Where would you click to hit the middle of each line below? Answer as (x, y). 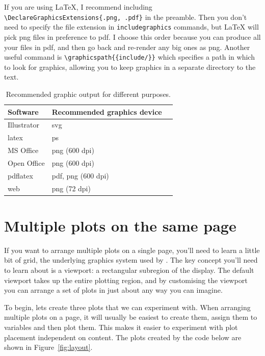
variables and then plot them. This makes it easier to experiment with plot (121, 327)
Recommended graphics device (107, 111)
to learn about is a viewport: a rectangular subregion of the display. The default (129, 270)
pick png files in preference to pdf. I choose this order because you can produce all (132, 36)
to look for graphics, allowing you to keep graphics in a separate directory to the (130, 67)
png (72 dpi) (71, 188)
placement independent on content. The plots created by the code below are (123, 337)
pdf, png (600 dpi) (80, 175)
